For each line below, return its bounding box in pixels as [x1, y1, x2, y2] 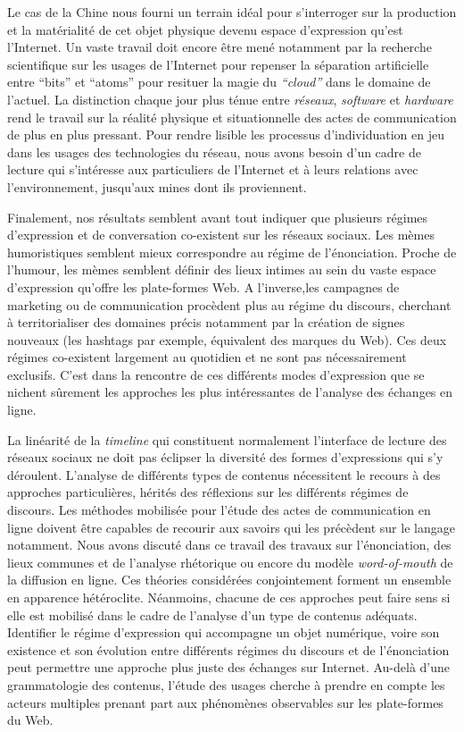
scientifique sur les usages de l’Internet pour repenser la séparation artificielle [7, 55, 429, 73]
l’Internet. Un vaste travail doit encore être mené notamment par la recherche [7, 38, 432, 56]
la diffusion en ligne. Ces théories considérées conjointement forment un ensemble [7, 570, 452, 589]
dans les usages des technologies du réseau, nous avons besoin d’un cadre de [7, 142, 421, 161]
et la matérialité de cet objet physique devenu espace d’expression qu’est [7, 20, 403, 38]
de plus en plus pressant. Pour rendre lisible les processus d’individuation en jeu [7, 125, 444, 144]
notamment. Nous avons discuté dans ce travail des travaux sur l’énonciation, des [7, 535, 452, 554]
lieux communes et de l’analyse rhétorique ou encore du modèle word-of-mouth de [7, 552, 453, 571]
